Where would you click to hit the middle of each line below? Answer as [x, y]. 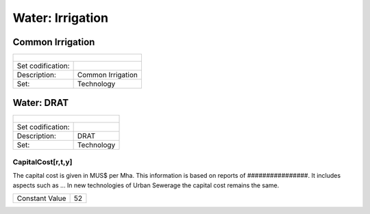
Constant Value [41, 198]
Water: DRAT [41, 103]
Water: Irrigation [61, 18]
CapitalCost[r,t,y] [42, 162]
